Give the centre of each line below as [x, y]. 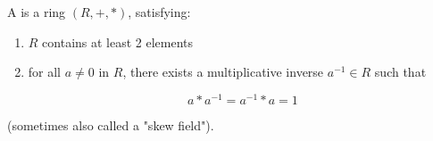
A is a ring [37, 12]
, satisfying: [159, 12]
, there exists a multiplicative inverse [223, 72]
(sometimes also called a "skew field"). [111, 124]
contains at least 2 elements [118, 41]
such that [400, 72]
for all [45, 72]
